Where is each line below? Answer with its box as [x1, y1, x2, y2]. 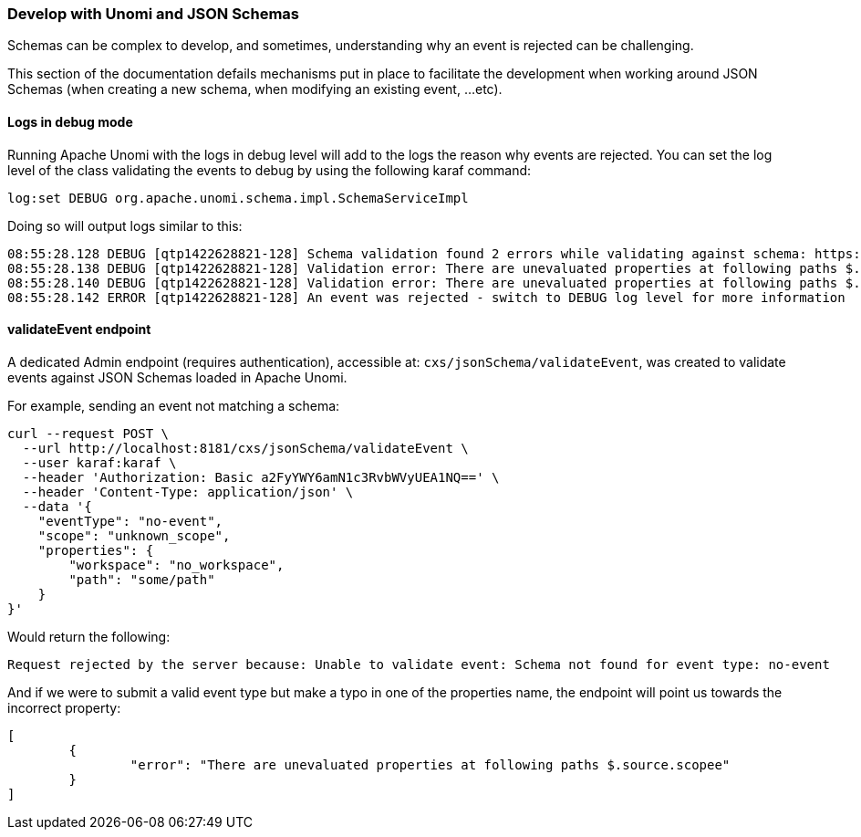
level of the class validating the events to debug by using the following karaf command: [7, 162, 532, 178]
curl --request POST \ [7, 425, 170, 441]
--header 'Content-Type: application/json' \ [22, 484, 354, 499]
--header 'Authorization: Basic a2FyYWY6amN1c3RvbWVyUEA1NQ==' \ [22, 469, 500, 485]
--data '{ [22, 498, 92, 514]
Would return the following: [7, 628, 171, 644]
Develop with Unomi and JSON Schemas [7, 5, 299, 23]
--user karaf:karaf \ [22, 455, 177, 470]
